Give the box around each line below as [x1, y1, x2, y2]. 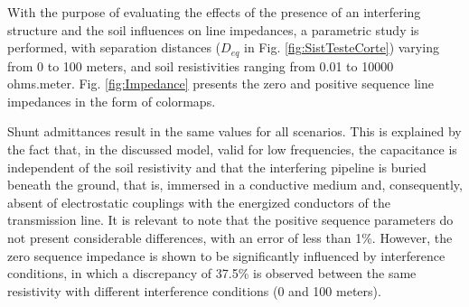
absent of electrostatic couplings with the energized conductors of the [7, 192, 390, 211]
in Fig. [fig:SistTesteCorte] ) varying [244, 38, 439, 57]
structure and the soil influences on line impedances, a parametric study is [7, 20, 419, 39]
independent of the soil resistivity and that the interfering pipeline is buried [7, 157, 427, 176]
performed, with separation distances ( [7, 38, 221, 57]
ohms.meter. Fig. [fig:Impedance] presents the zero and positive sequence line [7, 74, 435, 93]
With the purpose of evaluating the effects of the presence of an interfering [7, 3, 421, 21]
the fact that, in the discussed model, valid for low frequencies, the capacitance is [7, 140, 457, 159]
